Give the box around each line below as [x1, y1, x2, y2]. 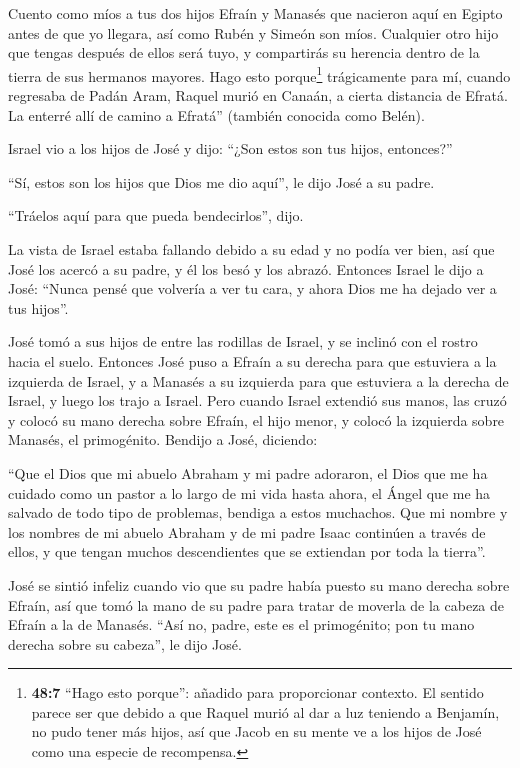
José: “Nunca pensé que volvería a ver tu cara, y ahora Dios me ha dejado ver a [8, 278, 497, 299]
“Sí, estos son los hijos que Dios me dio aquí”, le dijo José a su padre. [8, 171, 435, 192]
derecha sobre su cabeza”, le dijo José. [8, 633, 242, 654]
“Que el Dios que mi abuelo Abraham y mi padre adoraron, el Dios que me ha [8, 462, 488, 483]
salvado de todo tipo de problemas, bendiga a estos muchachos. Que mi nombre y [8, 502, 508, 523]
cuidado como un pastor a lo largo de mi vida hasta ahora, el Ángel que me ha [8, 482, 491, 503]
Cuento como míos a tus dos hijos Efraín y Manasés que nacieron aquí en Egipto [8, 3, 503, 23]
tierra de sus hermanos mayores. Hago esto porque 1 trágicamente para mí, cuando [8, 62, 511, 86]
